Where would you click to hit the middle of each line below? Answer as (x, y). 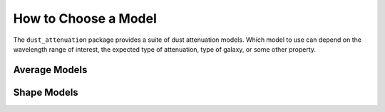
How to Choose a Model (85, 18)
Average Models (50, 70)
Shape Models (46, 92)
